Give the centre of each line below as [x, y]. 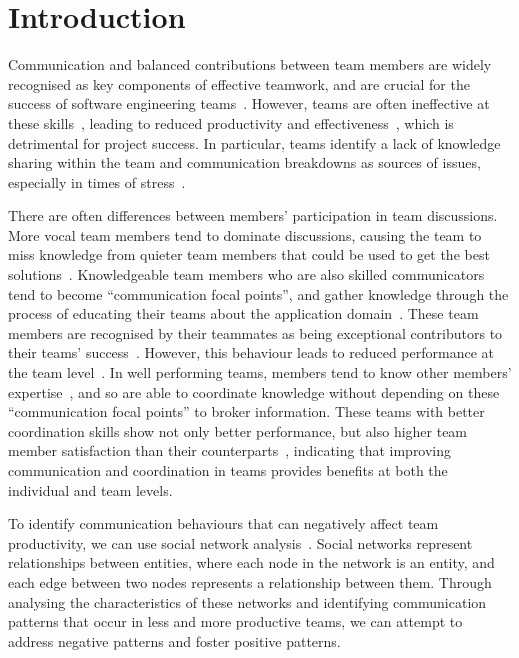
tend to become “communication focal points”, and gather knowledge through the [258, 293]
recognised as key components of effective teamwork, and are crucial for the [239, 83]
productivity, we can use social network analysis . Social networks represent [240, 542]
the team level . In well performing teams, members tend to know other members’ [260, 372]
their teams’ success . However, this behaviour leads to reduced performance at [251, 352]
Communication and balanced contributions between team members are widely [250, 64]
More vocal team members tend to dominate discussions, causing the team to [245, 234]
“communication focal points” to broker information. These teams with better [246, 411]
